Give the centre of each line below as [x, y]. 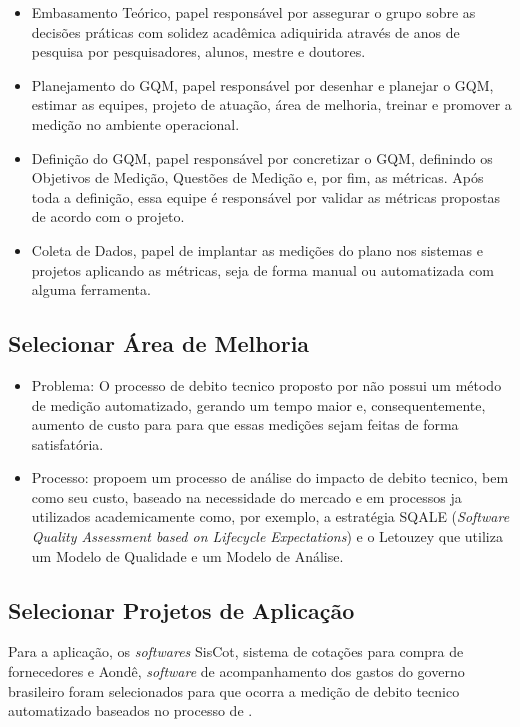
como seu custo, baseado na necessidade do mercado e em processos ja [246, 496]
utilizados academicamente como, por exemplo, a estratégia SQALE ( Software [270, 516]
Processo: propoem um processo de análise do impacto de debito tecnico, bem [270, 477]
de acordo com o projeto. [108, 216]
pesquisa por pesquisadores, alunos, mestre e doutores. [198, 51]
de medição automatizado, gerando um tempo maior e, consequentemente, [258, 404]
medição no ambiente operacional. [135, 123]
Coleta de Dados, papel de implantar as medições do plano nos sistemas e [257, 249]
